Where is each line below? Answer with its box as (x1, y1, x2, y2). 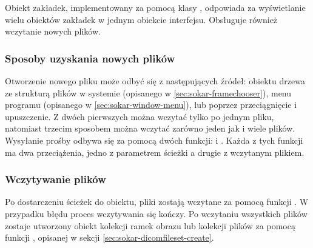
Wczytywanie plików (5, 172, 106, 187)
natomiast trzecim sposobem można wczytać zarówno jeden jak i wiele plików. (5, 122, 295, 135)
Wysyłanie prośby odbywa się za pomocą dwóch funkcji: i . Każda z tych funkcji (5, 133, 303, 146)
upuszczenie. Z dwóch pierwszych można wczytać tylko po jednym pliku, (5, 110, 274, 122)
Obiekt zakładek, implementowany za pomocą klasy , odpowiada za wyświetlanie (5, 1, 306, 13)
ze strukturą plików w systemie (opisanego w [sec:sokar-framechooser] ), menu (5, 86, 292, 99)
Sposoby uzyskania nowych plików (5, 50, 175, 65)
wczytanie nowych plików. (5, 25, 101, 38)
